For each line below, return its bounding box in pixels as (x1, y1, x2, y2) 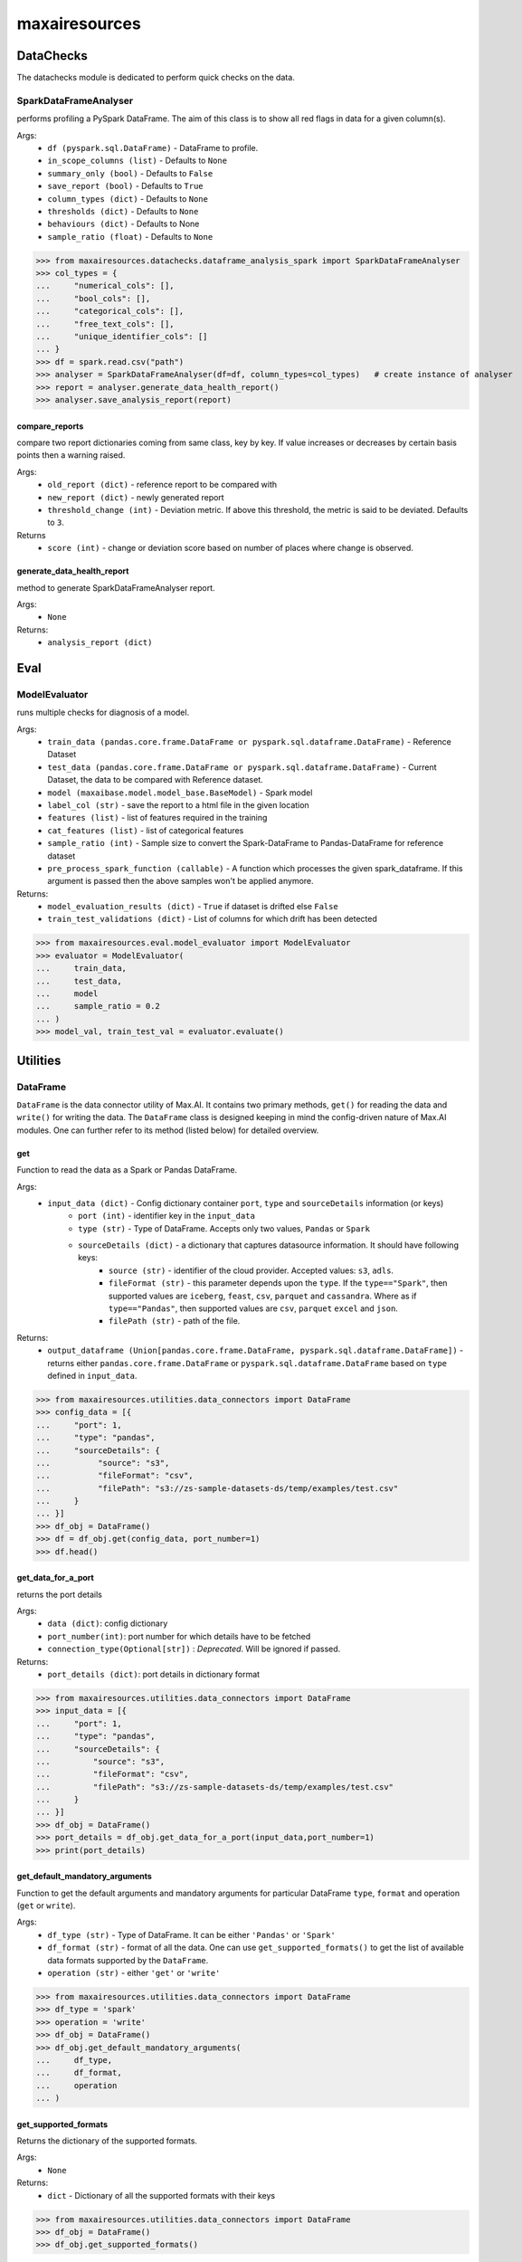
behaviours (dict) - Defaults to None (47, 218, 200, 230)
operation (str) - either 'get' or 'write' (47, 1967, 221, 1978)
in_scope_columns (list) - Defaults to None (47, 155, 228, 166)
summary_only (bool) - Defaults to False (47, 167, 214, 178)
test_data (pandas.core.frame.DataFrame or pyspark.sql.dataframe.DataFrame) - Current (47, 761, 438, 773)
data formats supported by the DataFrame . (47, 1954, 209, 1965)
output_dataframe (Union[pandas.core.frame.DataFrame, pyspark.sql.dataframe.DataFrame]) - (47, 1345, 464, 1356)
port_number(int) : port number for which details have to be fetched (47, 1630, 311, 1641)
